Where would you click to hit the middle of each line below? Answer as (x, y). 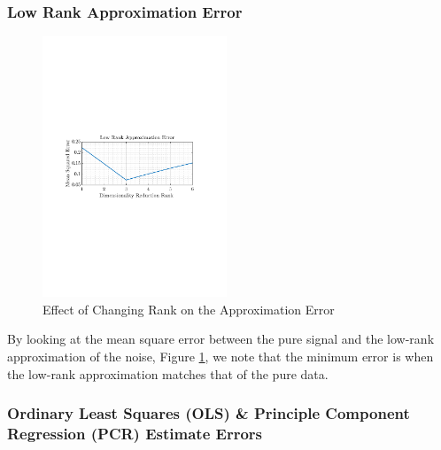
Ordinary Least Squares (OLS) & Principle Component (209, 413)
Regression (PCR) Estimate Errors (135, 433)
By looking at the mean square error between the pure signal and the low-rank (221, 339)
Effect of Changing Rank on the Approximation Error (189, 309)
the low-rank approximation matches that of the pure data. (168, 373)
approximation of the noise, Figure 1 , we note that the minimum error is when (220, 356)
